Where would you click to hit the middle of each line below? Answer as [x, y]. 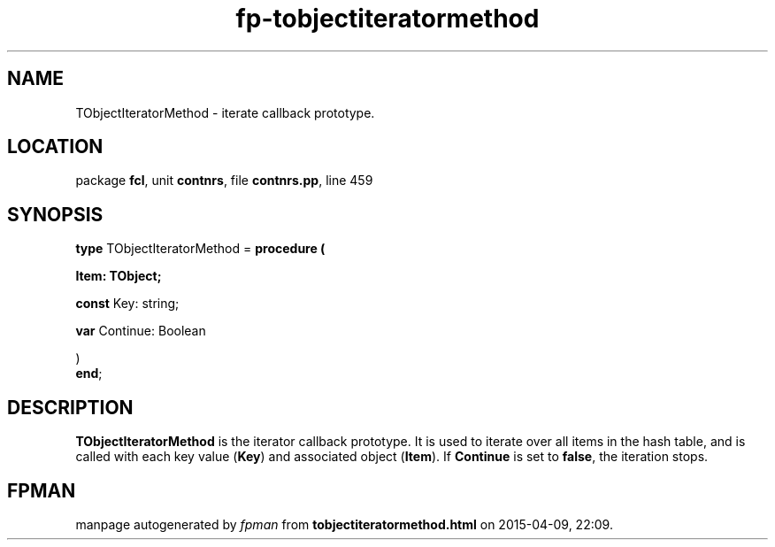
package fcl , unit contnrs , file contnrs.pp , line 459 [224, 181]
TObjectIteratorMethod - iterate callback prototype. [225, 112]
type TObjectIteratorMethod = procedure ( [200, 249]
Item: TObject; [119, 276]
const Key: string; [127, 304]
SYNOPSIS [55, 214]
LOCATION [55, 147]
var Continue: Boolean [141, 331]
